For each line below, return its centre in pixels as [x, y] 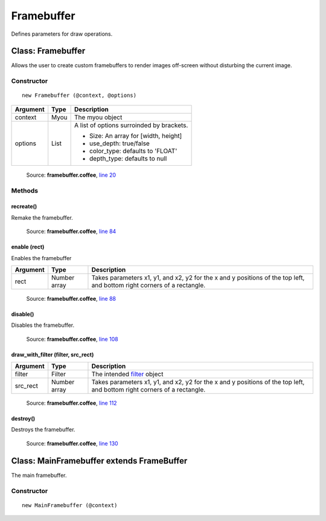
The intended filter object [127, 374]
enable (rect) [28, 247]
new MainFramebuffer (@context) [70, 505]
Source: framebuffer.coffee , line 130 [72, 443]
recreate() [24, 206]
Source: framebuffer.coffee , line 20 [71, 175]
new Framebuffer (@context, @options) [79, 96]
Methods [25, 191]
